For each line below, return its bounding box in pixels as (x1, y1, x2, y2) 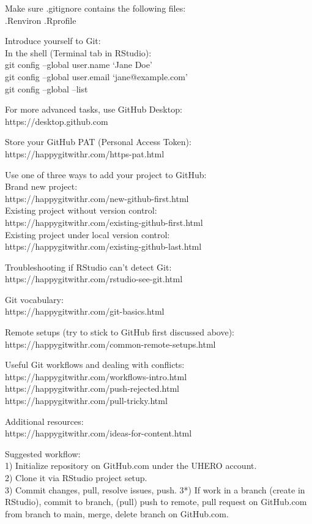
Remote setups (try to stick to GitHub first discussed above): (5, 326, 234, 339)
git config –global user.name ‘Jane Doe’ (5, 58, 152, 71)
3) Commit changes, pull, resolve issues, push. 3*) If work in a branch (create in (5, 483, 305, 496)
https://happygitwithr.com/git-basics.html (5, 305, 165, 318)
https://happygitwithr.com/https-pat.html (5, 147, 165, 160)
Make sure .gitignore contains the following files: (5, 2, 186, 14)
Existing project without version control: (5, 204, 157, 217)
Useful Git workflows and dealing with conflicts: (5, 358, 185, 371)
